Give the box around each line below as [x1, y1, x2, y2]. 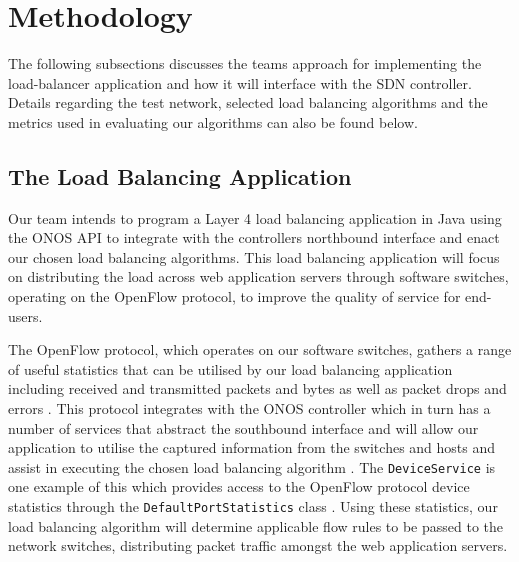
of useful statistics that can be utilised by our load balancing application [8, 358, 453, 379]
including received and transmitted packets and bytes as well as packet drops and [8, 378, 507, 399]
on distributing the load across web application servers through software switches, [8, 266, 509, 287]
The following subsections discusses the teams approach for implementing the [8, 53, 482, 74]
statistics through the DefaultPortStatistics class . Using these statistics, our [8, 496, 498, 517]
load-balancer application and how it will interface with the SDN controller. [8, 72, 472, 93]
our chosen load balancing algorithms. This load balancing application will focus [8, 246, 500, 267]
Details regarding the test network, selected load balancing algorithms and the [8, 92, 488, 113]
